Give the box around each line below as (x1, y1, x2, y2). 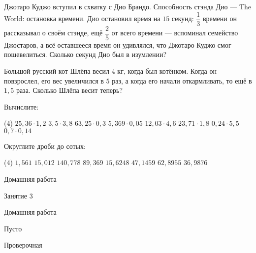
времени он (202, 13, 237, 24)
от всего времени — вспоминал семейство (111, 28, 238, 38)
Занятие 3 (4, 190, 33, 200)
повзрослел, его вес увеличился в (4, 75, 104, 85)
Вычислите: (4, 101, 39, 112)
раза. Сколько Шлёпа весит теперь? (16, 85, 123, 95)
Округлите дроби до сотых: (4, 141, 86, 151)
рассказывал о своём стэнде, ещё (4, 28, 103, 38)
